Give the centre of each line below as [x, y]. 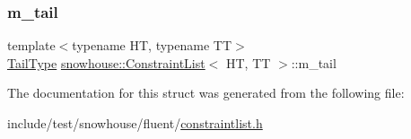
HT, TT [249, 62]
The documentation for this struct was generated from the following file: [206, 93]
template [31, 45]
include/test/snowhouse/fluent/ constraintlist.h [135, 123]
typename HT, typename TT [152, 45]
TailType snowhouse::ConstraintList [106, 62]
